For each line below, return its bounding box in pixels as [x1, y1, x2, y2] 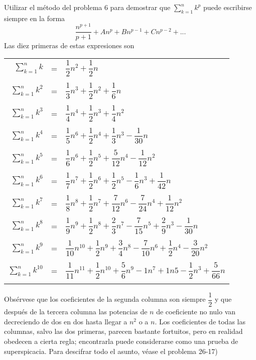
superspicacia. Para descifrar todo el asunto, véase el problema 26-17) [4, 345, 218, 356]
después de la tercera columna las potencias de [4, 306, 148, 317]
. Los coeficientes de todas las [155, 316, 245, 326]
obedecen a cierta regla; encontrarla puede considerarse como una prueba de [4, 335, 238, 346]
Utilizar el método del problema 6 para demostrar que [4, 2, 171, 12]
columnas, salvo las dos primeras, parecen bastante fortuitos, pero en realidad [4, 326, 243, 336]
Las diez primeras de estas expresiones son [4, 40, 135, 50]
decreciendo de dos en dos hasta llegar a [4, 316, 127, 326]
